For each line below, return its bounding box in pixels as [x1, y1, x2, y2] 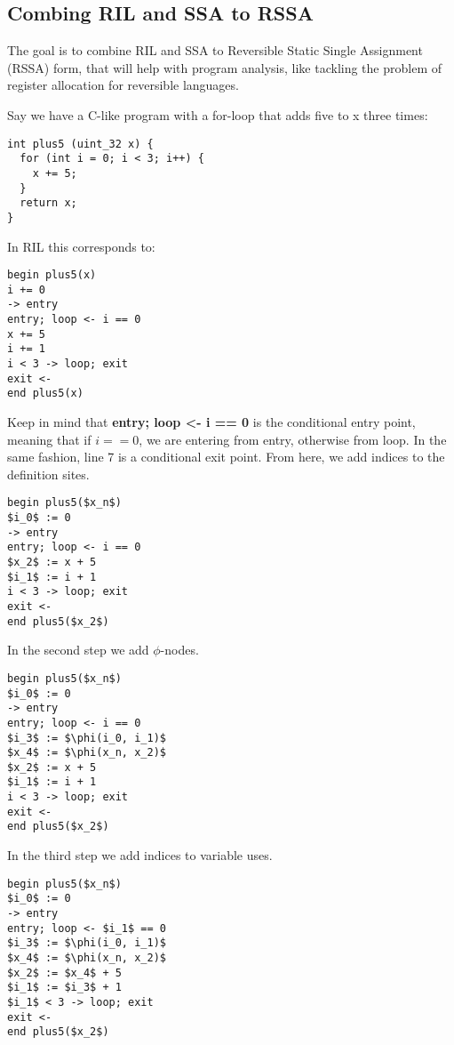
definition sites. [7, 464, 90, 483]
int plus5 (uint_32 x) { [7, 137, 154, 150]
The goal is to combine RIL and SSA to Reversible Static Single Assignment [7, 41, 423, 60]
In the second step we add [7, 640, 149, 659]
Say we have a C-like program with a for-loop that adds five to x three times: [7, 105, 428, 124]
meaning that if [7, 430, 92, 448]
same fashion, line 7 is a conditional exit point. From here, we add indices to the [7, 447, 445, 466]
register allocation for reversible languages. [7, 76, 239, 94]
